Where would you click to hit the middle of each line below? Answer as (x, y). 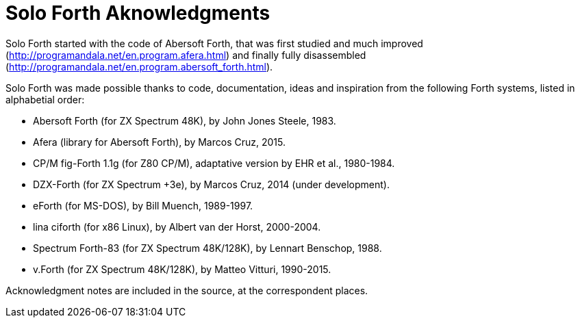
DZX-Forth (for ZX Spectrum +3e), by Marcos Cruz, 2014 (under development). (211, 184)
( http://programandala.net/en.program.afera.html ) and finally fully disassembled (186, 55)
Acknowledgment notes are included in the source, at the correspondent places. (187, 290)
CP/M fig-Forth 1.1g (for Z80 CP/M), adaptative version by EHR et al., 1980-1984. (214, 163)
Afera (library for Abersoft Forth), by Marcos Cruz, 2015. (159, 142)
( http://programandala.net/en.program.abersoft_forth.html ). (139, 66)
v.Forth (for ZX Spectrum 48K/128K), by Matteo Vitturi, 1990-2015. (182, 269)
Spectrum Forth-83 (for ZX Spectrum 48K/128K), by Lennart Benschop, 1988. (207, 248)
